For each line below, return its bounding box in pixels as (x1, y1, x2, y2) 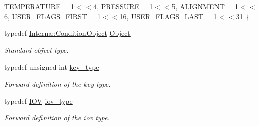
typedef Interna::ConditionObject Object (4, 28, 131, 38)
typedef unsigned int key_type (4, 61, 99, 72)
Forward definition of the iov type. (4, 112, 110, 123)
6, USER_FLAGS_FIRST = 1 (4, 11, 101, 21)
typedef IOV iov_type (4, 95, 73, 106)
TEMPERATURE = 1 (4, 1, 74, 11)
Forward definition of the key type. (4, 78, 111, 89)
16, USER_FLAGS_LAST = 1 (119, 11, 218, 21)
